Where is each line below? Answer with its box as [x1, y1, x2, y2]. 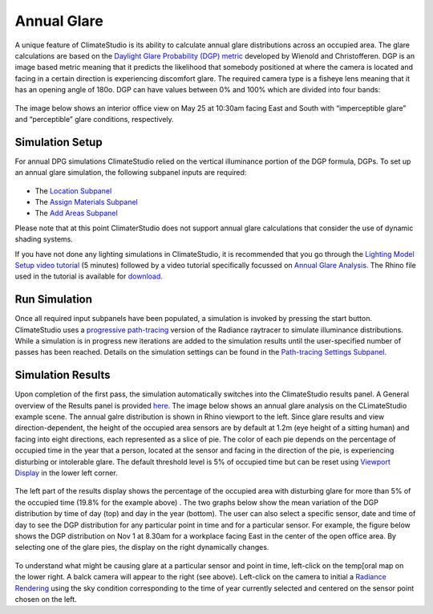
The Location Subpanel [34, 185, 112, 196]
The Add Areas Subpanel [34, 209, 118, 218]
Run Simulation [14, 293, 92, 307]
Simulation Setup [14, 135, 103, 148]
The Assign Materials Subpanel [34, 197, 138, 206]
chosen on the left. [14, 594, 77, 604]
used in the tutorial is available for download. [14, 271, 164, 281]
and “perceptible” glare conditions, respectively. [14, 114, 174, 124]
